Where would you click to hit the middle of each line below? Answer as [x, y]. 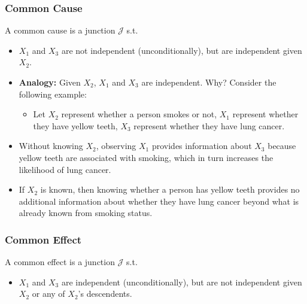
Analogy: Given [50, 82]
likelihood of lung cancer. [65, 169]
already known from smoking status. [86, 213]
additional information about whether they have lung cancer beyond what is [159, 201]
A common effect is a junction [60, 262]
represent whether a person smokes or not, [139, 114]
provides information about [202, 146]
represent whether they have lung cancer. [209, 125]
